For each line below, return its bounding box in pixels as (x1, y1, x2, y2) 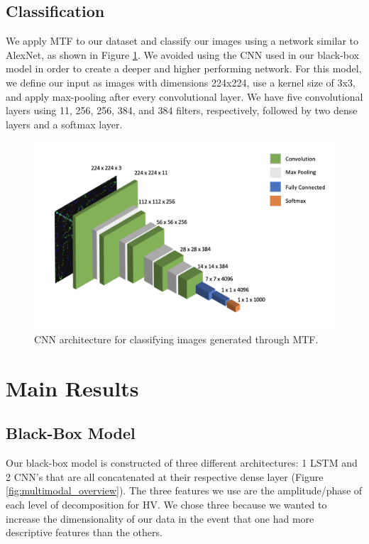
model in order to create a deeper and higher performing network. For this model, (6, 61, 362, 76)
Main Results (6, 373, 139, 402)
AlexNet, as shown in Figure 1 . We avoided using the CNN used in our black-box (6, 47, 359, 62)
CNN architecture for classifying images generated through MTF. (34, 331, 319, 346)
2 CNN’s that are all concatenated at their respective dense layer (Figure (6, 469, 324, 484)
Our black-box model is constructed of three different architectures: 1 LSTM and (6, 455, 358, 470)
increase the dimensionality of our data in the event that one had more (6, 511, 314, 526)
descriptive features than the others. (6, 525, 163, 540)
